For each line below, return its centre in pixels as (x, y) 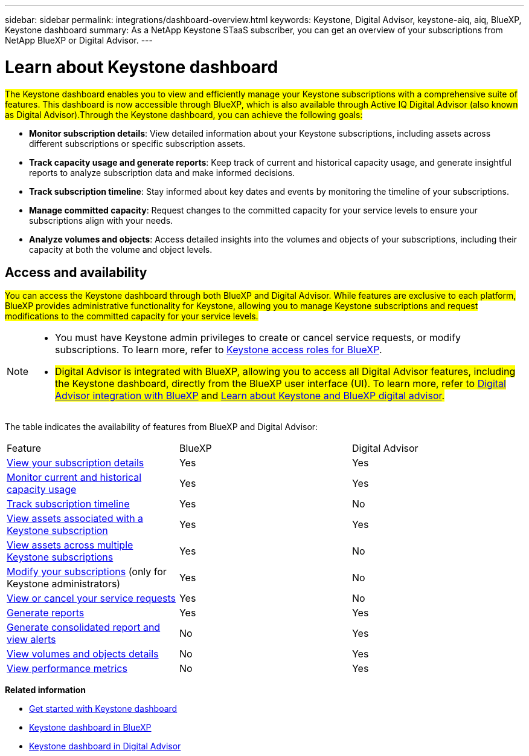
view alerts (31, 640)
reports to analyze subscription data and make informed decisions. (162, 172)
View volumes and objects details (83, 654)
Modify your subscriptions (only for (87, 572)
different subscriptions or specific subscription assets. (137, 143)
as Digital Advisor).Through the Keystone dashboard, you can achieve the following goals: (184, 114)
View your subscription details (75, 463)
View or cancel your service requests (91, 598)
